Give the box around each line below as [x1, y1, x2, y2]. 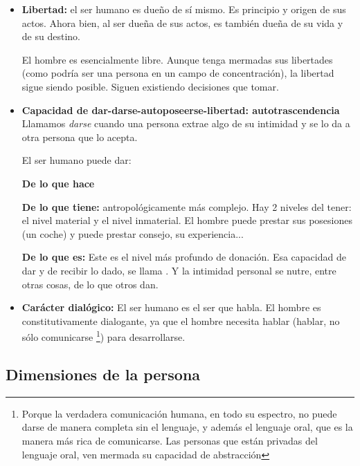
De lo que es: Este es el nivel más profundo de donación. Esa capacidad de [21, 250, 346, 264]
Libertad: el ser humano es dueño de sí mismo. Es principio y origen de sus [21, 2, 346, 16]
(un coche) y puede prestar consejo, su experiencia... [21, 226, 244, 241]
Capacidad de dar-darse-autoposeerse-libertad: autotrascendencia [21, 102, 340, 117]
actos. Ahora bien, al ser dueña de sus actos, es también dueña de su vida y [21, 15, 343, 30]
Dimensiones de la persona [6, 363, 201, 384]
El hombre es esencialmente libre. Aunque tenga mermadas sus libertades [21, 52, 333, 66]
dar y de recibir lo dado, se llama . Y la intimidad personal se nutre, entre [21, 263, 336, 277]
